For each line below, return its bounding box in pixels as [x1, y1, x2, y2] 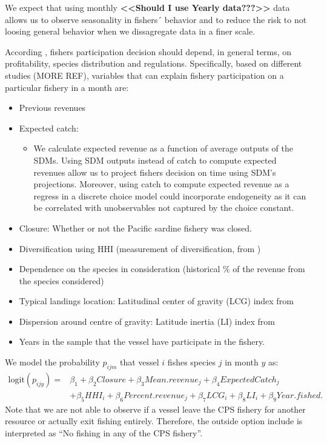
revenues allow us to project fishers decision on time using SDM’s [33, 165, 276, 178]
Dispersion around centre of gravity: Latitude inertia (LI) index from [19, 315, 275, 327]
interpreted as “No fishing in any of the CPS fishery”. [5, 426, 203, 439]
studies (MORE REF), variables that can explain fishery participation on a [5, 68, 284, 81]
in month [225, 356, 259, 368]
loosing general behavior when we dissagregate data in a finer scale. [5, 25, 256, 38]
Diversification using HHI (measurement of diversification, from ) [19, 242, 261, 255]
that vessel [119, 356, 159, 368]
